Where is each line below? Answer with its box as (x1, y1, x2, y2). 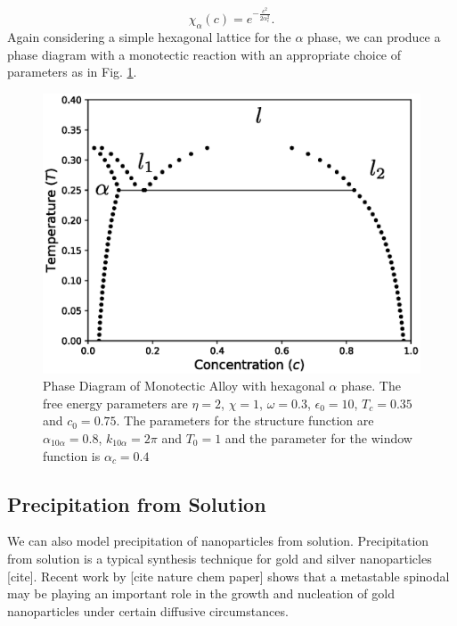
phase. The (340, 376, 401, 395)
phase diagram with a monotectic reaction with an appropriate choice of (7, 45, 402, 63)
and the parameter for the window (224, 428, 412, 447)
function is (43, 446, 101, 465)
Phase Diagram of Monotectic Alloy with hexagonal (43, 376, 325, 395)
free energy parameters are (43, 393, 188, 412)
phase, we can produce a (307, 27, 441, 45)
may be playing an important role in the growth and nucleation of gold (7, 584, 395, 603)
